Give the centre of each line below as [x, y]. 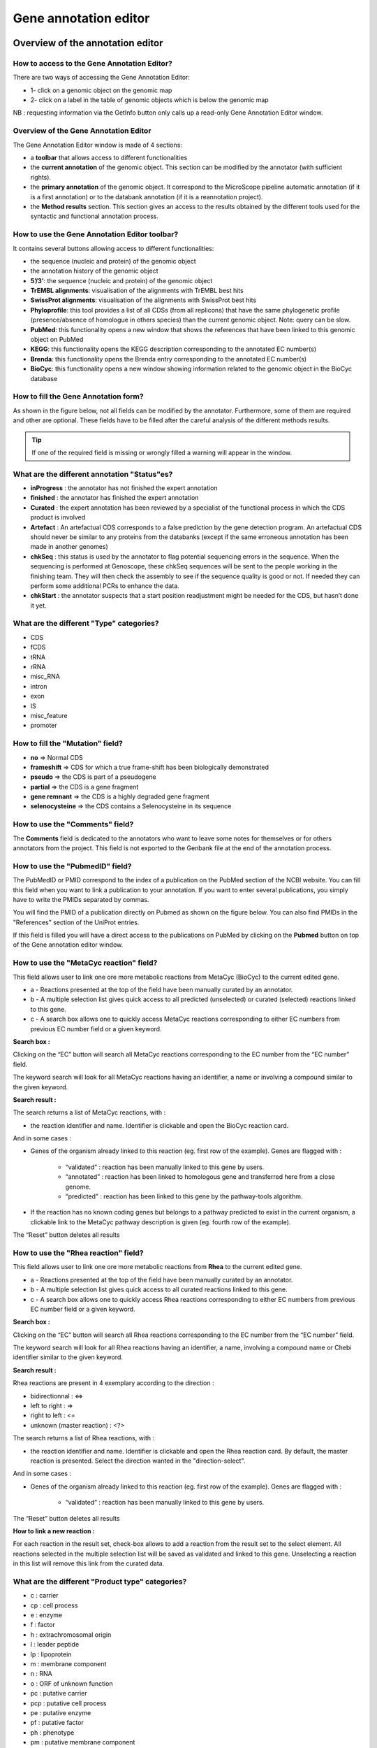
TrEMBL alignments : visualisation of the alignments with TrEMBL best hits [137, 291]
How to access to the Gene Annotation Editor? [93, 63]
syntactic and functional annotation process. [95, 216]
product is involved [58, 517]
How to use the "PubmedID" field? [72, 866]
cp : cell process [54, 1605]
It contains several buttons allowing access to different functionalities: [113, 248]
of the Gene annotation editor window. [68, 945]
